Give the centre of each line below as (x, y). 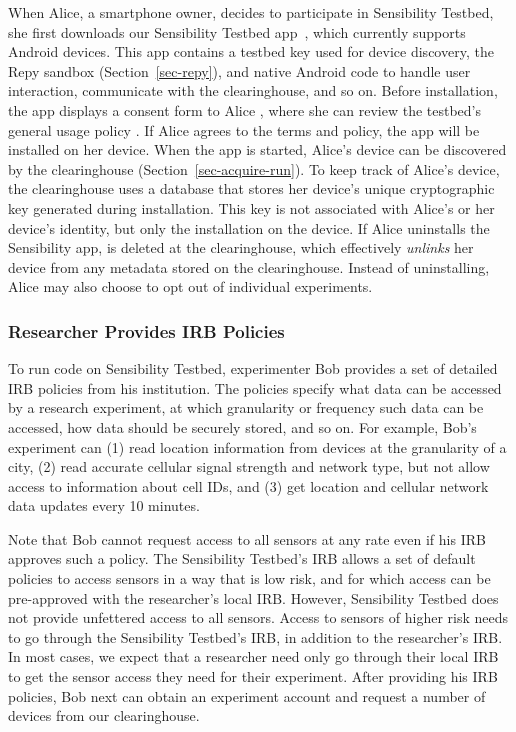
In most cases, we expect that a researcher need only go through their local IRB (253, 656)
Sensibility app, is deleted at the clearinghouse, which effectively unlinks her (241, 247)
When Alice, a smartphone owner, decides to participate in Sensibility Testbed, (251, 12)
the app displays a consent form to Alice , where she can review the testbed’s (245, 109)
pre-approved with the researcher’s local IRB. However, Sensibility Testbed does (253, 597)
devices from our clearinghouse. (104, 715)
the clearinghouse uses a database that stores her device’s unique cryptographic (251, 188)
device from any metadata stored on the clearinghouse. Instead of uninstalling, (249, 266)
